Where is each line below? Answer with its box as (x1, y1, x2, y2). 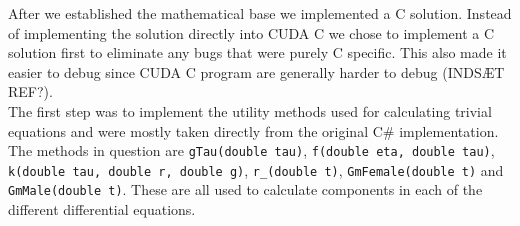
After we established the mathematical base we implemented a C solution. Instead (8, 3, 512, 23)
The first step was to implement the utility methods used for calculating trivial (8, 100, 492, 121)
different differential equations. (8, 199, 196, 220)
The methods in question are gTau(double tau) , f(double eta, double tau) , (8, 140, 495, 161)
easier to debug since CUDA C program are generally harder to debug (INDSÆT (8, 61, 505, 82)
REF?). (8, 81, 53, 102)
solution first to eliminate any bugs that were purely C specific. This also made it (8, 42, 507, 63)
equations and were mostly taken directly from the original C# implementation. (8, 120, 499, 141)
